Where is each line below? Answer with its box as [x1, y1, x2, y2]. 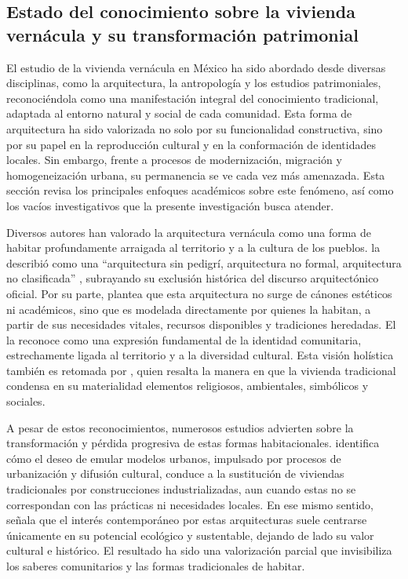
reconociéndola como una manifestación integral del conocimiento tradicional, [6, 89, 379, 106]
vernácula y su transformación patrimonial [6, 22, 359, 46]
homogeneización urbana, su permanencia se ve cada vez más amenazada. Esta [6, 166, 385, 183]
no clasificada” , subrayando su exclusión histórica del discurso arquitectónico [6, 270, 379, 286]
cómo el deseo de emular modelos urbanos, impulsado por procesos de [6, 450, 341, 466]
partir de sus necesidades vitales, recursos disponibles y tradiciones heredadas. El [6, 316, 396, 333]
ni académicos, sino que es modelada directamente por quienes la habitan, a [6, 300, 371, 317]
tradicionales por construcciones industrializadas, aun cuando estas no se [6, 481, 356, 497]
